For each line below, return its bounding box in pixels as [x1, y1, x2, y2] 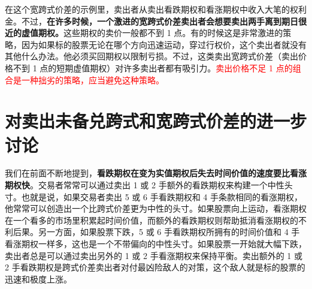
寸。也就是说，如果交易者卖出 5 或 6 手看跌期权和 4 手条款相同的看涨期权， [5, 190, 302, 203]
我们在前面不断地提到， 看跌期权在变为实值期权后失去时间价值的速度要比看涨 [5, 167, 307, 179]
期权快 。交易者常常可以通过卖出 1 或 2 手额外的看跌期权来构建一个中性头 [5, 179, 293, 191]
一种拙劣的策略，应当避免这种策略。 [21, 73, 164, 86]
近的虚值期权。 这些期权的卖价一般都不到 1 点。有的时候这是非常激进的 [5, 26, 283, 39]
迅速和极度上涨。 [5, 272, 72, 285]
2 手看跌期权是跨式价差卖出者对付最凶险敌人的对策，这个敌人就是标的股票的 [5, 261, 305, 273]
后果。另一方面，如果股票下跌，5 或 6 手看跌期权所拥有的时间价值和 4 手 [13, 225, 300, 238]
